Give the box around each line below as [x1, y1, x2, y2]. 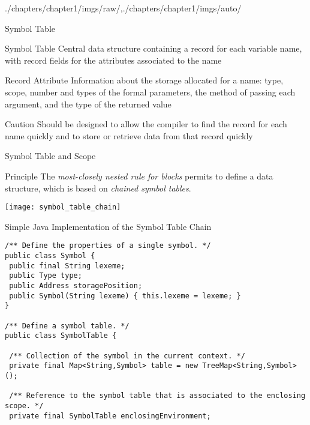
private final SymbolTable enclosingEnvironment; [9, 411, 211, 420]
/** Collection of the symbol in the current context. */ [9, 351, 245, 360]
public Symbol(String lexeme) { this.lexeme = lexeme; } [9, 291, 241, 300]
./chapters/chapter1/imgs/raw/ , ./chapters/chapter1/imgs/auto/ [5, 2, 242, 14]
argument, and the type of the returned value [5, 97, 171, 110]
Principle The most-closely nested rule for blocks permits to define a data [5, 169, 273, 182]
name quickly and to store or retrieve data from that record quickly [5, 129, 253, 142]
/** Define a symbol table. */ [5, 321, 130, 330]
